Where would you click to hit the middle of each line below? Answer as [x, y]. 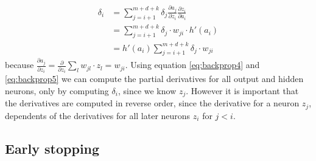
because [19, 65]
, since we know [147, 90]
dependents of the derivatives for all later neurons [98, 115]
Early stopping [52, 148]
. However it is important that [242, 90]
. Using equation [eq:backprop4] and [192, 65]
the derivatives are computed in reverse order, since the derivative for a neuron [152, 103]
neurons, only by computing [57, 90]
